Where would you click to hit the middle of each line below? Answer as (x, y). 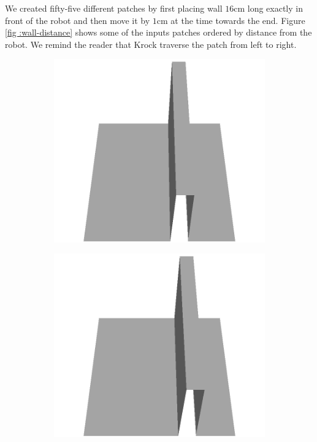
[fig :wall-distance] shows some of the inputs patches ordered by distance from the (158, 32)
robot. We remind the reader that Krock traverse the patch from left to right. (151, 44)
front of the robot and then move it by (78, 20)
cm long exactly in (268, 8)
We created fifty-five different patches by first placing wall (114, 8)
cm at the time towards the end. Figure (231, 20)
